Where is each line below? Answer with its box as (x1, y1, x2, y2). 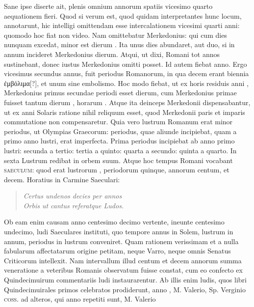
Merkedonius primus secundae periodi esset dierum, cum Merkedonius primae (4, 87, 237, 98)
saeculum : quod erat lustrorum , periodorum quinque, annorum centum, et (4, 165, 229, 175)
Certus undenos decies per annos (23, 191, 122, 201)
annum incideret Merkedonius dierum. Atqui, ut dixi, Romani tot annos (4, 49, 220, 59)
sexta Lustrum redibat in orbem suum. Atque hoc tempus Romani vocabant (4, 155, 233, 165)
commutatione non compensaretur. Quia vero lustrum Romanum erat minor (4, 116, 233, 127)
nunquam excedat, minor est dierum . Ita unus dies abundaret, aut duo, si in (4, 39, 235, 50)
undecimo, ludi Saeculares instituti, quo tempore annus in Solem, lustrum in (4, 226, 233, 237)
